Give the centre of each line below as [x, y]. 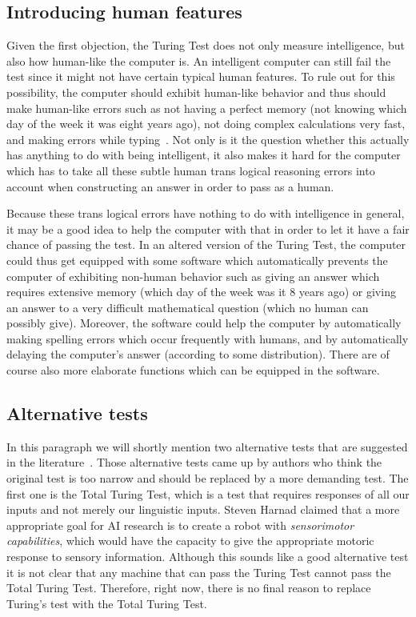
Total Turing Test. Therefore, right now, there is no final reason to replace [189, 588]
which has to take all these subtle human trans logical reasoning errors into [191, 170]
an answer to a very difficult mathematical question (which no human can [188, 307]
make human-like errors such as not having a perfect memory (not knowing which [207, 108]
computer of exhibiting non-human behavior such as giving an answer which [193, 276]
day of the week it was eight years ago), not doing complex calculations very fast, [206, 124]
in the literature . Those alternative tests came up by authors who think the [194, 462]
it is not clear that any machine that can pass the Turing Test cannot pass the [199, 572]
